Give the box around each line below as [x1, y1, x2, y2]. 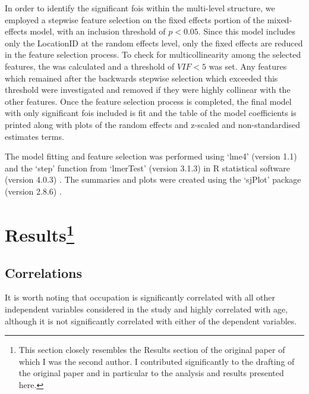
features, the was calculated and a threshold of [5, 60, 175, 72]
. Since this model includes [198, 25, 295, 37]
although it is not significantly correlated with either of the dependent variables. [5, 314, 297, 327]
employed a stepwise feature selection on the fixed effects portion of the [5, 13, 265, 26]
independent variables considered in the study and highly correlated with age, [5, 303, 288, 315]
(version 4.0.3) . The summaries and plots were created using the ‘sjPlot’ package [5, 173, 301, 186]
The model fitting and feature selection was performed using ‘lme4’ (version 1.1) [5, 150, 297, 162]
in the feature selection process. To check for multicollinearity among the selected [5, 48, 301, 61]
